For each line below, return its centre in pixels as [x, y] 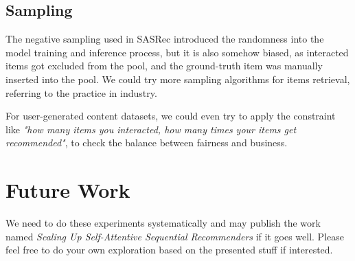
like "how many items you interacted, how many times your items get [151, 129]
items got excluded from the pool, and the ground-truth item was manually [164, 66]
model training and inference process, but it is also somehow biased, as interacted [177, 52]
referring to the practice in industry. [81, 92]
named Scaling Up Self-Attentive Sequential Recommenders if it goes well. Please [175, 236]
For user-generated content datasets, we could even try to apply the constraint [171, 116]
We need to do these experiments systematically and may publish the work [163, 223]
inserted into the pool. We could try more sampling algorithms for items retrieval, [178, 79]
